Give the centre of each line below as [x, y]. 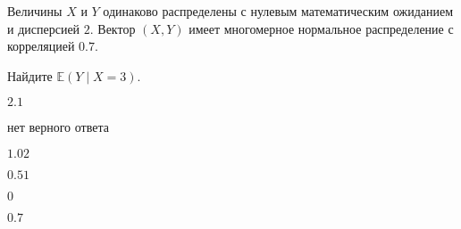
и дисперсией [44, 28]
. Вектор [113, 28]
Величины [35, 11]
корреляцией [41, 46]
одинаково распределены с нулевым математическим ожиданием [278, 11]
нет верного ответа [58, 127]
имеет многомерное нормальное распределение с [321, 28]
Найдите [30, 75]
